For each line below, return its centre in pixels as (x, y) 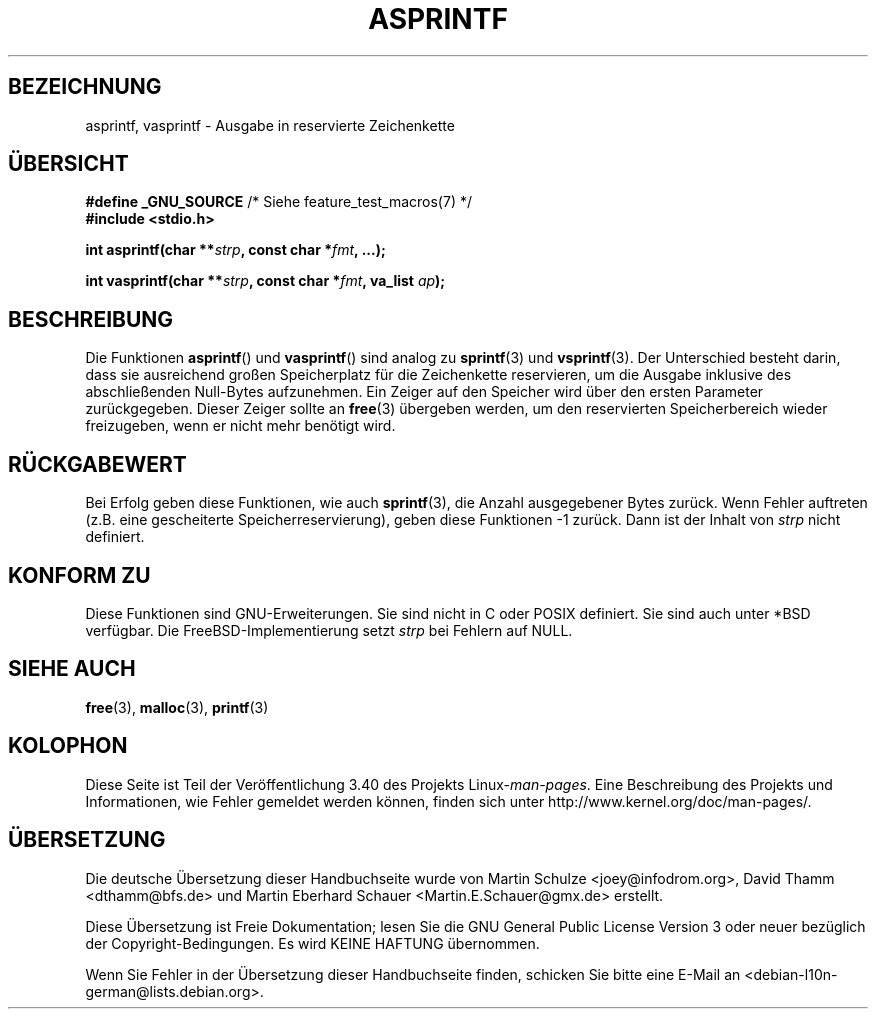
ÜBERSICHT (68, 164)
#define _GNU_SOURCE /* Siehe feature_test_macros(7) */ (278, 202)
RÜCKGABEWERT (97, 464)
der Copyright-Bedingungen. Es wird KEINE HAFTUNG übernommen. (312, 943)
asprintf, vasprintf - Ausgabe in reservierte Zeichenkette (270, 125)
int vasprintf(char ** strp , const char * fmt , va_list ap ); (265, 281)
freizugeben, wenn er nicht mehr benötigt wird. (240, 426)
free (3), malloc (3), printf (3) (177, 707)
